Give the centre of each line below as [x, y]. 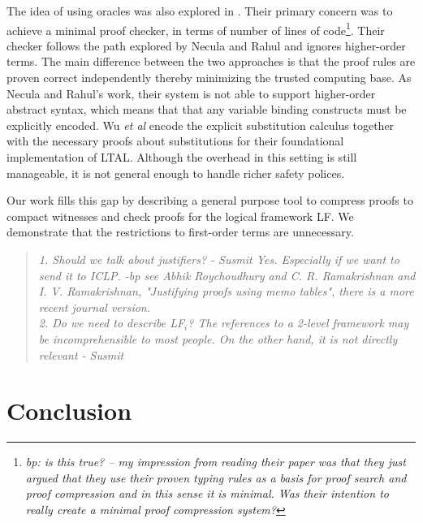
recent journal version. [95, 307]
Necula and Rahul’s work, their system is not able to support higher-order [191, 93]
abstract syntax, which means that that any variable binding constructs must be [207, 109]
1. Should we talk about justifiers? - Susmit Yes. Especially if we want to [219, 259]
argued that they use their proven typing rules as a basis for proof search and [216, 477]
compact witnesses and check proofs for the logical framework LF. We [180, 216]
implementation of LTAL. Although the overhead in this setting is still [182, 157]
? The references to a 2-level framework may [298, 323]
